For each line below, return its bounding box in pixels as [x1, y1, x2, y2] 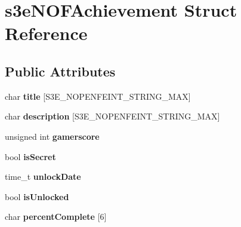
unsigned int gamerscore [5, 130, 100, 142]
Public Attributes [5, 62, 116, 80]
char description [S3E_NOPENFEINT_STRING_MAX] [5, 110, 220, 122]
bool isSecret [5, 150, 56, 162]
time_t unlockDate [5, 170, 81, 183]
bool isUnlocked [5, 190, 69, 203]
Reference [5, 21, 88, 45]
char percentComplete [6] [5, 210, 107, 223]
